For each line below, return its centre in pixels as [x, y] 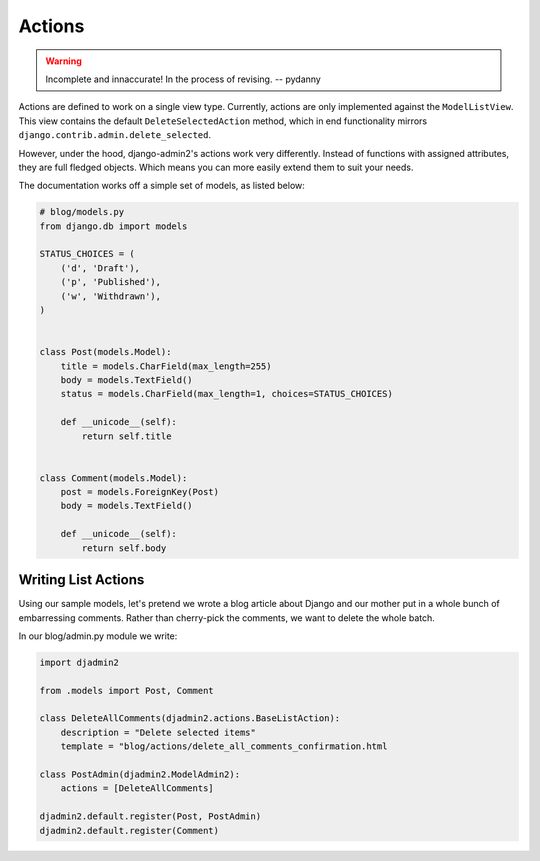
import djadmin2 [79, 662]
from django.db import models [113, 226]
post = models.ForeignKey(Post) [140, 492]
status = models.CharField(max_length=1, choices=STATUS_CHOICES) [227, 394]
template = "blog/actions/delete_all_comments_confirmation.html [224, 746]
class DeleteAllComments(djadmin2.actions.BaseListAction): [190, 718]
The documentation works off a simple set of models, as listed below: [161, 186]
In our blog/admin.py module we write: [98, 636]
